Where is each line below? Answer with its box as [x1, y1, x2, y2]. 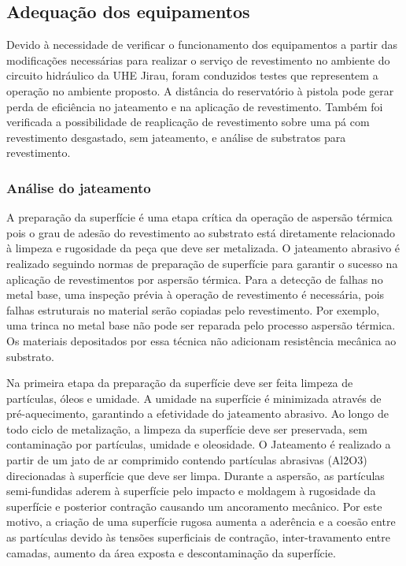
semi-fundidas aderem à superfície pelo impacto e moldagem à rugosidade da [6, 482, 376, 499]
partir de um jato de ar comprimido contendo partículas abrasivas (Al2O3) [6, 452, 367, 468]
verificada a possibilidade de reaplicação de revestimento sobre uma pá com [6, 114, 370, 130]
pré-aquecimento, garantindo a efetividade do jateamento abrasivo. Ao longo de [6, 405, 389, 422]
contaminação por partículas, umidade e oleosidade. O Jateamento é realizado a [6, 436, 391, 452]
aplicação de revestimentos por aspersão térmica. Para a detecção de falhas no [6, 270, 383, 287]
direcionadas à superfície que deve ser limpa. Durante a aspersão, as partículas [6, 467, 385, 483]
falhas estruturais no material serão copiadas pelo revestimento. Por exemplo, [6, 301, 380, 318]
